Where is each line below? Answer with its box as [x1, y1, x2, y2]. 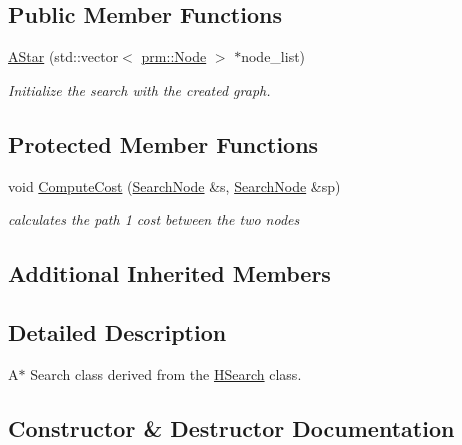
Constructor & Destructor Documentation [8, 412, 455, 443]
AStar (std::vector [8, 46, 119, 67]
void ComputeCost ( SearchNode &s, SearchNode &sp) [8, 175, 341, 196]
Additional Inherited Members [8, 258, 331, 289]
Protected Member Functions [8, 128, 319, 159]
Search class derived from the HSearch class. [30, 363, 302, 384]
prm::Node [141, 46, 207, 67]
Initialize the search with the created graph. [8, 79, 271, 100]
